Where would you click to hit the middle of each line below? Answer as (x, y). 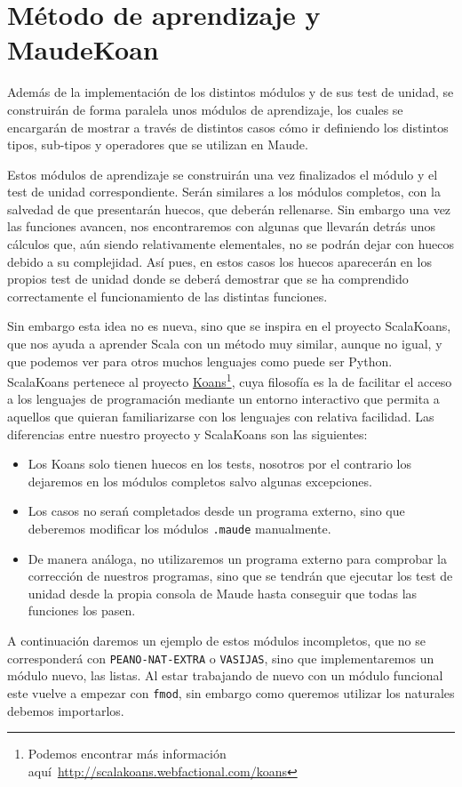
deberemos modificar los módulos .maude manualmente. (179, 529)
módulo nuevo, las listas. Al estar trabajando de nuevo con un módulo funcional (225, 675)
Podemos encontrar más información (127, 754)
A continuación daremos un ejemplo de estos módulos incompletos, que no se (217, 641)
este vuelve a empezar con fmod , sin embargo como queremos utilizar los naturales (231, 692)
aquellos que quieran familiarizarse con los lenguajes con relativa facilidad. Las (221, 417)
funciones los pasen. (82, 610)
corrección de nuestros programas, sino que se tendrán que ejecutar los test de (240, 576)
